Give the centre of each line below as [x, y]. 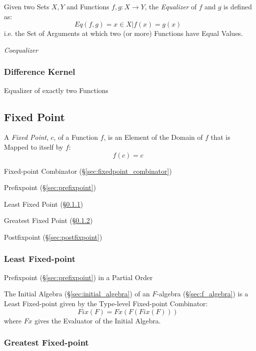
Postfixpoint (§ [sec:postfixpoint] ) [53, 237]
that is [221, 137]
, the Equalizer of [171, 6]
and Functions [88, 6]
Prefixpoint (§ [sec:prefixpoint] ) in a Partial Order [78, 277]
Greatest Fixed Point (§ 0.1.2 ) [48, 220]
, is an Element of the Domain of [153, 137]
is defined [238, 6]
